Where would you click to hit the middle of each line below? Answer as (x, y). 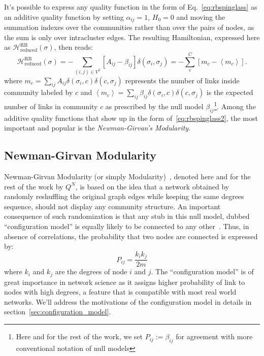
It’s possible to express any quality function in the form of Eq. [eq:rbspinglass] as (131, 7)
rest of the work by (34, 186)
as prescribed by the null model (154, 106)
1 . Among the (235, 105)
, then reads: (73, 47)
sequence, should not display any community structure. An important (112, 206)
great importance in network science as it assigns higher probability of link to (125, 282)
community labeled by (39, 92)
